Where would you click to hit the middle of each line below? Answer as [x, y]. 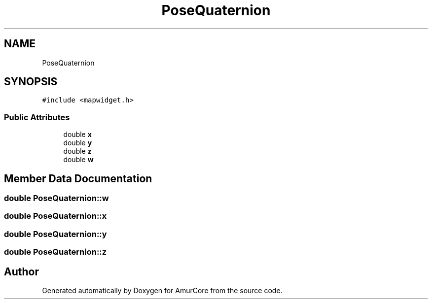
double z [77, 151]
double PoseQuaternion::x [55, 216]
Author [21, 271]
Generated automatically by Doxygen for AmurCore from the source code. [162, 290]
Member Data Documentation [78, 178]
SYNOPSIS [31, 82]
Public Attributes [37, 117]
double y [78, 143]
